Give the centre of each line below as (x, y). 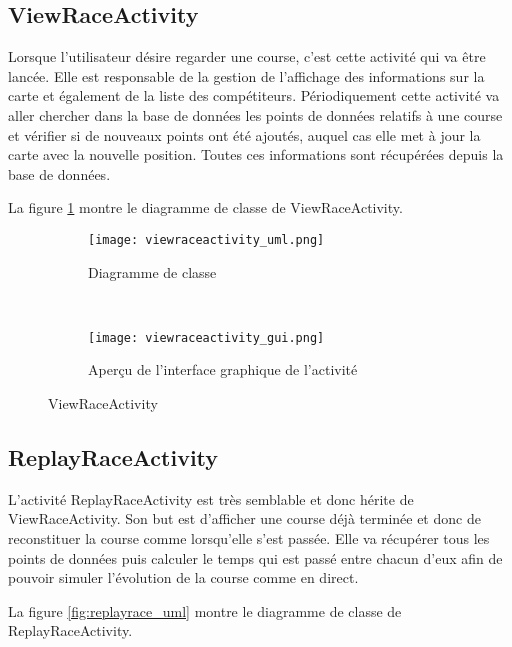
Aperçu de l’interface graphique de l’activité (223, 369)
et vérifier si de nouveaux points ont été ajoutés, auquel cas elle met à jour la (244, 134)
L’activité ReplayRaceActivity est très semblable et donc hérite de (211, 498)
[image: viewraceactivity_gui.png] (206, 337)
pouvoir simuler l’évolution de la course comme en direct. (183, 577)
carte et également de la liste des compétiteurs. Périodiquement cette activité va (254, 95)
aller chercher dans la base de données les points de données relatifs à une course (255, 114)
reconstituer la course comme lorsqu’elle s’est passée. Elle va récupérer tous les (249, 538)
